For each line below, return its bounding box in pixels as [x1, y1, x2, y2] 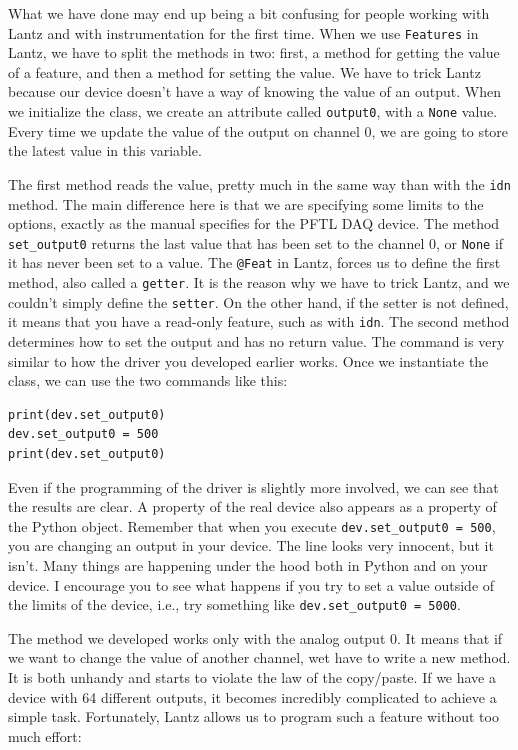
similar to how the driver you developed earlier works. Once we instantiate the [8, 350, 489, 371]
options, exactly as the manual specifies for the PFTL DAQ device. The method [8, 213, 500, 234]
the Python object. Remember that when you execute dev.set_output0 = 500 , [8, 515, 496, 536]
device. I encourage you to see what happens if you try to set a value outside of [8, 574, 495, 595]
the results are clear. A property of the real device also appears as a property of [8, 496, 497, 517]
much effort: [8, 725, 82, 746]
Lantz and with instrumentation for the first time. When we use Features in [8, 22, 479, 43]
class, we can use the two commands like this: [8, 370, 288, 391]
